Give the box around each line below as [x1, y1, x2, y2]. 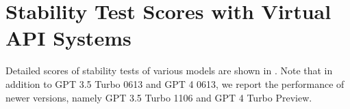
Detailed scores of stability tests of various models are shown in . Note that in [5, 63, 333, 78]
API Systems [5, 24, 132, 52]
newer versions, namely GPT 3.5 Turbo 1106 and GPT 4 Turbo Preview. [5, 90, 312, 104]
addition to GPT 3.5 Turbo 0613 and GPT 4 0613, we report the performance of [5, 76, 345, 91]
